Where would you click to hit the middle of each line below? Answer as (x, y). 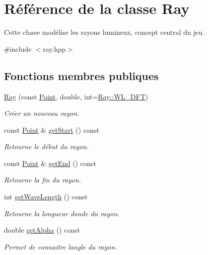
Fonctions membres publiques (81, 75)
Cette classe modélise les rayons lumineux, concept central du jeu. (104, 32)
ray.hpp (54, 48)
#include (18, 48)
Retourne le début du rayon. (46, 146)
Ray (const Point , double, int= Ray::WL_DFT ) (76, 96)
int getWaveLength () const (46, 197)
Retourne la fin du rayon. (43, 180)
